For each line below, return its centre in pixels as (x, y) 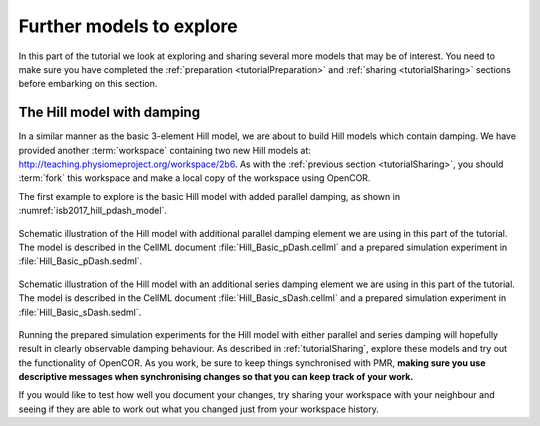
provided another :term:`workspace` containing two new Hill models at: (165, 150)
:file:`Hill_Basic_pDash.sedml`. (80, 261)
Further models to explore (128, 26)
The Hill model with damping (109, 112)
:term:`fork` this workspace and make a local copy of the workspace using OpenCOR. (194, 178)
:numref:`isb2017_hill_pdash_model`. (92, 211)
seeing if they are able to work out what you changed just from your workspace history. (198, 409)
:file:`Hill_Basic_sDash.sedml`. (80, 312)
